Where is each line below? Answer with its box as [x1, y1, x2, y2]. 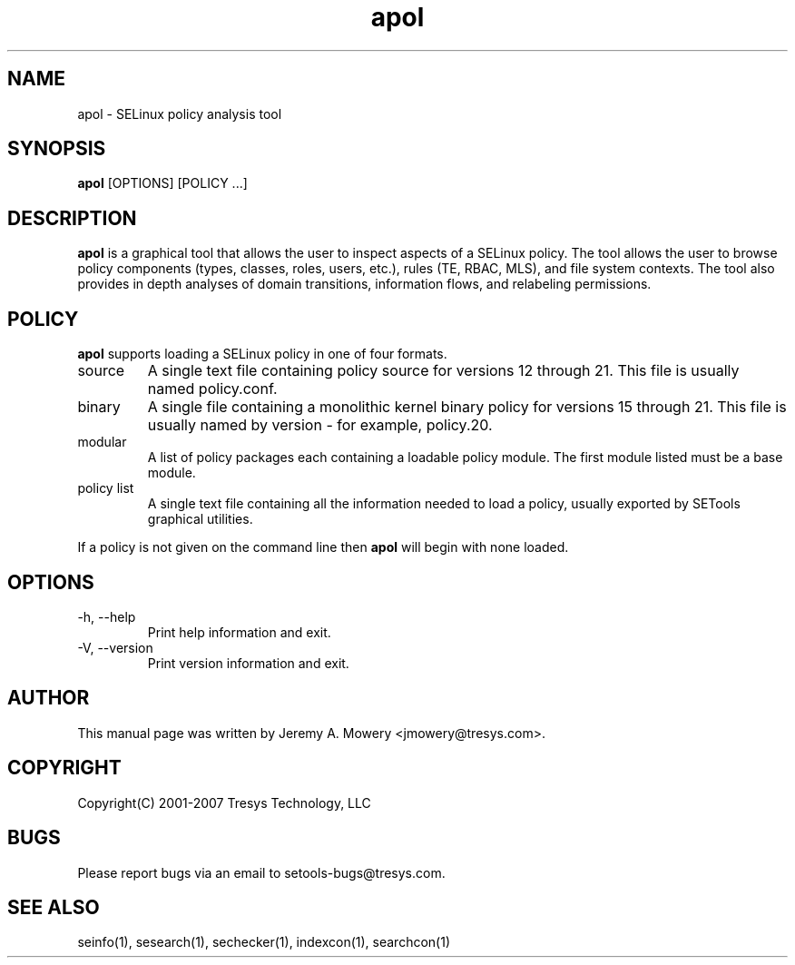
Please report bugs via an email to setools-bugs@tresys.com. [77, 864, 446, 881]
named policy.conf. [147, 379, 278, 399]
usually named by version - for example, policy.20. [147, 416, 493, 435]
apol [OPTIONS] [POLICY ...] [77, 175, 248, 192]
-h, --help [77, 608, 136, 625]
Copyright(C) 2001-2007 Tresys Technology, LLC [77, 794, 371, 811]
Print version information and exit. [147, 655, 349, 671]
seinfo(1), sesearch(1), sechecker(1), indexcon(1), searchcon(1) [77, 934, 450, 950]
